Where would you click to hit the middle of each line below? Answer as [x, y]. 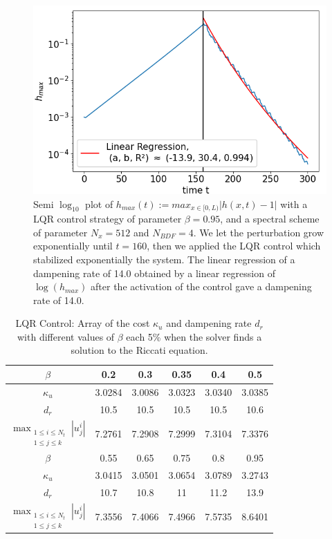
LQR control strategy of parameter [108, 219]
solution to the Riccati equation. [139, 350]
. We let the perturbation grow [259, 232]
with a [294, 204]
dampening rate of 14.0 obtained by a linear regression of [154, 273]
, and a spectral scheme [270, 219]
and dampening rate [209, 323]
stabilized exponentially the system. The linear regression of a [164, 259]
